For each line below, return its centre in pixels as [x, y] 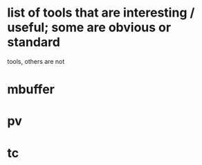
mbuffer [31, 90]
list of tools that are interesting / [101, 13]
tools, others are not [36, 61]
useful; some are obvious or [89, 27]
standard [34, 42]
